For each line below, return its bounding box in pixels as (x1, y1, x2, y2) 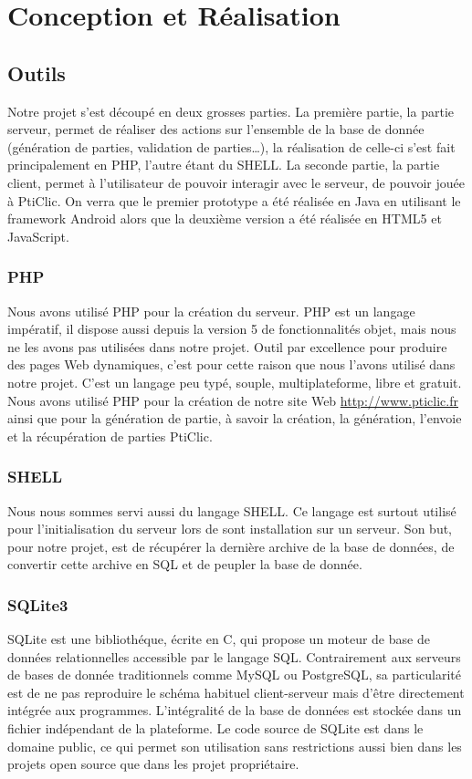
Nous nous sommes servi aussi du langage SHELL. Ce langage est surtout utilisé (7, 501, 456, 520)
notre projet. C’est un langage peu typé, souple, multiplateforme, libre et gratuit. (7, 372, 462, 391)
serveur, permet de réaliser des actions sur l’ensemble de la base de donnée (7, 119, 425, 139)
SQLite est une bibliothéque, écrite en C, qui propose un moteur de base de (7, 629, 430, 649)
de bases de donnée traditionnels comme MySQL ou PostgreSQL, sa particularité (7, 665, 461, 684)
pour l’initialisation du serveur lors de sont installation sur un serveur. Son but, (7, 519, 453, 538)
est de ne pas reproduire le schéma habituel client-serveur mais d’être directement (7, 682, 465, 701)
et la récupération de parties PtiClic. (7, 426, 213, 445)
